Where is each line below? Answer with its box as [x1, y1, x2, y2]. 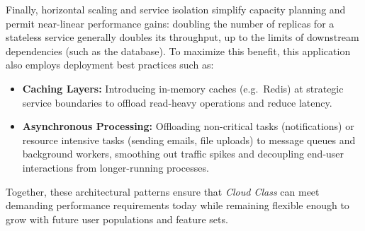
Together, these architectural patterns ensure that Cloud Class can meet [6, 184, 320, 199]
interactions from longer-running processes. [22, 160, 209, 174]
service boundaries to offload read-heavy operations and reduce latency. [22, 95, 332, 109]
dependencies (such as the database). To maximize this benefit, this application [6, 43, 351, 58]
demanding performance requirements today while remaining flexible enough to [6, 198, 349, 213]
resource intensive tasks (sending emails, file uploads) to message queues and [22, 132, 356, 147]
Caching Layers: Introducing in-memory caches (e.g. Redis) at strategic [22, 81, 344, 95]
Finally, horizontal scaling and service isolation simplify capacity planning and [6, 2, 346, 16]
